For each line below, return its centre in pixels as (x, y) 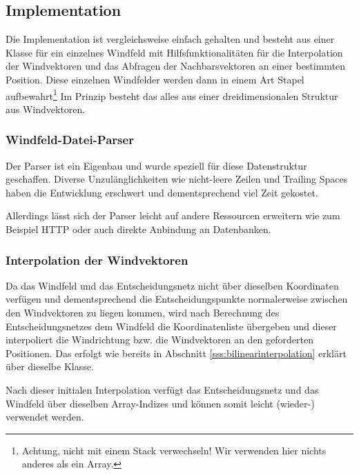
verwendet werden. (45, 417)
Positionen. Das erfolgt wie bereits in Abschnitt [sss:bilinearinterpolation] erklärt (176, 353)
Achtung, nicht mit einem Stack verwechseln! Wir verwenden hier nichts (174, 450)
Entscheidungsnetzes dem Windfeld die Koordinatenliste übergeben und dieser (171, 326)
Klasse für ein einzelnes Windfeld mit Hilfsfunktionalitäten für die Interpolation (174, 52)
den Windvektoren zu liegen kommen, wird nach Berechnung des (143, 313)
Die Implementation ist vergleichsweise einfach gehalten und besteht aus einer (170, 39)
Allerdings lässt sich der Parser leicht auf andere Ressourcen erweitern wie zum (173, 215)
